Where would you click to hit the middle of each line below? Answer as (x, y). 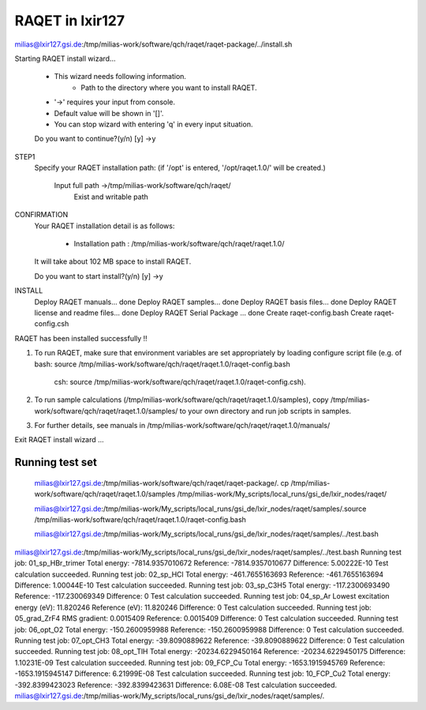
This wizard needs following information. (120, 77)
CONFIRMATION (41, 215)
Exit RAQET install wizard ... (59, 440)
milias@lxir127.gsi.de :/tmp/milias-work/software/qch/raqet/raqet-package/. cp (162, 483)
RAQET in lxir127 (70, 21)
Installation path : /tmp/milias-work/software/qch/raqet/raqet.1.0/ (179, 244)
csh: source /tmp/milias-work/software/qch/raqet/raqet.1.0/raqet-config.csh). (180, 381)
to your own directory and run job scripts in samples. (265, 411)
